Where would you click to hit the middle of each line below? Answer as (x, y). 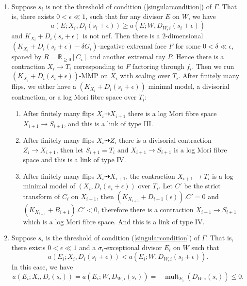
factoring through (158, 66)
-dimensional (184, 36)
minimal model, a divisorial (189, 86)
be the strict (202, 186)
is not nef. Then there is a (121, 36)
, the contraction (150, 176)
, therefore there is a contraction (145, 209)
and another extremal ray (127, 57)
